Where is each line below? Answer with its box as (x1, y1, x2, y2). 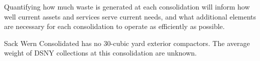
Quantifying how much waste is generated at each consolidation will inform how (4, 1, 250, 11)
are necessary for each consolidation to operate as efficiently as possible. (4, 21, 225, 31)
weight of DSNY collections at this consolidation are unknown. (4, 47, 197, 58)
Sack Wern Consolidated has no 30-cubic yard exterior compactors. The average (4, 37, 250, 48)
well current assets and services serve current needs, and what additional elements (4, 11, 256, 21)
